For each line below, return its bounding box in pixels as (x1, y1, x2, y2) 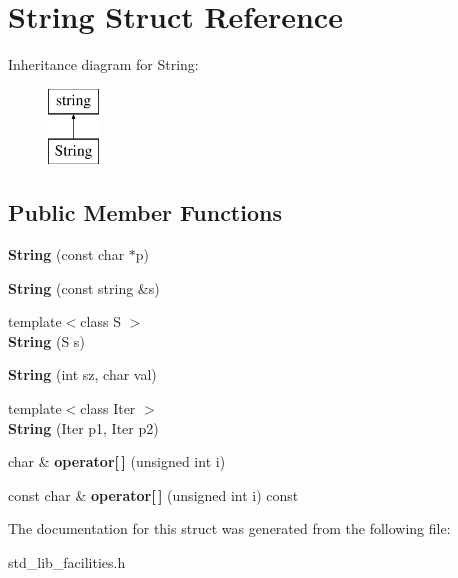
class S (80, 311, 121, 332)
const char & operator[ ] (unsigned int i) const (8, 484, 299, 505)
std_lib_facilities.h (8, 552, 126, 573)
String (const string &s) (8, 277, 160, 298)
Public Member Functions (8, 197, 282, 228)
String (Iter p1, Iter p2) (8, 417, 159, 438)
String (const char (8, 244, 125, 265)
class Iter (80, 398, 136, 419)
